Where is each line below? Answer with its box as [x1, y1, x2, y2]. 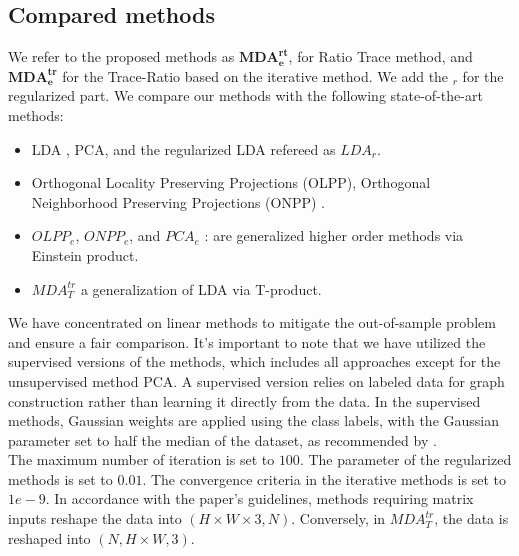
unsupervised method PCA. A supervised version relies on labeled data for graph [8, 370, 505, 391]
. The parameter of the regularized [299, 449, 512, 470]
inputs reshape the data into [8, 508, 182, 529]
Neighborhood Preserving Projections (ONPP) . [31, 191, 326, 212]
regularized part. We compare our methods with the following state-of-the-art [8, 85, 483, 106]
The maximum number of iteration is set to [8, 449, 275, 470]
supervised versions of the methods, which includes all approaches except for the [8, 351, 501, 372]
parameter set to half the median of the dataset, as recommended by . [8, 429, 437, 450]
